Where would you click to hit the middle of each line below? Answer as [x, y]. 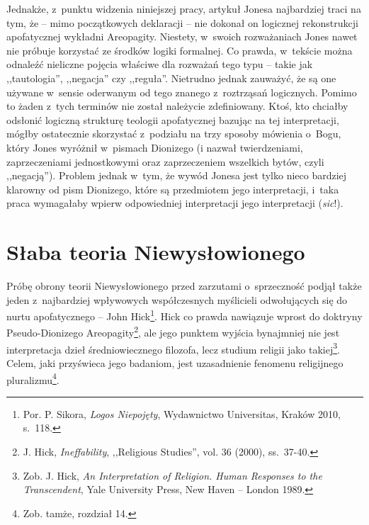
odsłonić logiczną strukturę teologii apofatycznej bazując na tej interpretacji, [173, 119]
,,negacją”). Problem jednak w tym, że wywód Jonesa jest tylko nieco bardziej [177, 175]
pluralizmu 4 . [33, 378]
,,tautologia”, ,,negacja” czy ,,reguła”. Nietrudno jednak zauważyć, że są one [171, 78]
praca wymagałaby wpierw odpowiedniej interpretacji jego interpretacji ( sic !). [175, 203]
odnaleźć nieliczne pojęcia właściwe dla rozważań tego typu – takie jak [160, 64]
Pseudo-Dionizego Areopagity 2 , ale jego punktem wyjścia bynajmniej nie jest [173, 332]
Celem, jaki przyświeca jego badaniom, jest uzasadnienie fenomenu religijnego [175, 362]
